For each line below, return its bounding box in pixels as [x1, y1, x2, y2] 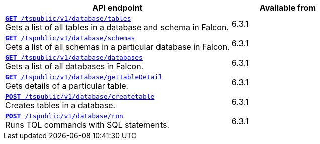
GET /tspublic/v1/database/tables [5, 15, 131, 22]
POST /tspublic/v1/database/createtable [5, 93, 155, 100]
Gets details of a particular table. [5, 81, 129, 91]
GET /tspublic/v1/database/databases [5, 54, 143, 61]
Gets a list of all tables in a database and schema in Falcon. [5, 22, 229, 32]
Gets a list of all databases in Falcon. [5, 61, 144, 71]
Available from [259, 3, 316, 13]
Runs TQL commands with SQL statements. [5, 120, 170, 130]
